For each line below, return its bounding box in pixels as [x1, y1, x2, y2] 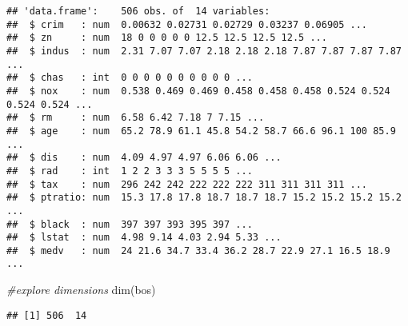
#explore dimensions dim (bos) [6, 281, 156, 298]
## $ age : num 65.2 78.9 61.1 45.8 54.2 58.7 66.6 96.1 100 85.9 [6, 125, 396, 137]
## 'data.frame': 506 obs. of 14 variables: [6, 6, 270, 17]
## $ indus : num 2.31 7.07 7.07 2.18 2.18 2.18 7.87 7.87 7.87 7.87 [6, 45, 402, 57]
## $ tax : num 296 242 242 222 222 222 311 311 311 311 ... [6, 178, 368, 190]
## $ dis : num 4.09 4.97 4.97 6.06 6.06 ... [6, 152, 282, 164]
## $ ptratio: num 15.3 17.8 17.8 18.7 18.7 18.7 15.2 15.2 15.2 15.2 [6, 192, 402, 204]
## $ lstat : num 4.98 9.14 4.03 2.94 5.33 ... [6, 232, 282, 244]
